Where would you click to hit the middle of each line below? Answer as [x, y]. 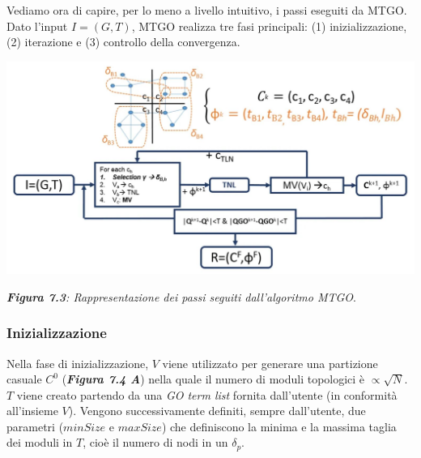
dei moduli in [40, 442]
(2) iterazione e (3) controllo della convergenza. [123, 42]
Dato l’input [37, 26]
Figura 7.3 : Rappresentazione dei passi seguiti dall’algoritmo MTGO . [181, 296]
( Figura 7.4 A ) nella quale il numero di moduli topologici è [213, 379]
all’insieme [32, 411]
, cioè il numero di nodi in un [155, 442]
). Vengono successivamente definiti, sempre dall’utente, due [217, 411]
